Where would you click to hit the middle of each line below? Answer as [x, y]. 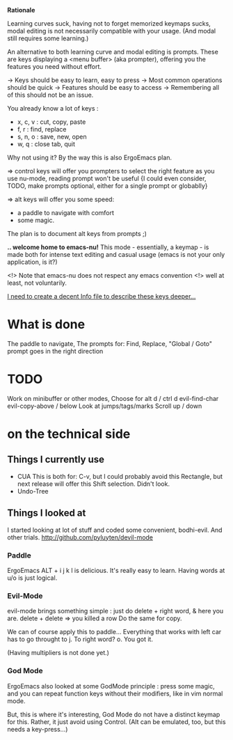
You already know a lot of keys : [53, 108]
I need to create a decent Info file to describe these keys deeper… [102, 296]
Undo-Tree [33, 491]
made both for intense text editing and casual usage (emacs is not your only [116, 254]
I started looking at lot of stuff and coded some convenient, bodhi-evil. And [115, 530]
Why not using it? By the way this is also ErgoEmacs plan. [90, 157]
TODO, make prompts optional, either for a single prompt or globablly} [107, 186]
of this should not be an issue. [50, 95]
